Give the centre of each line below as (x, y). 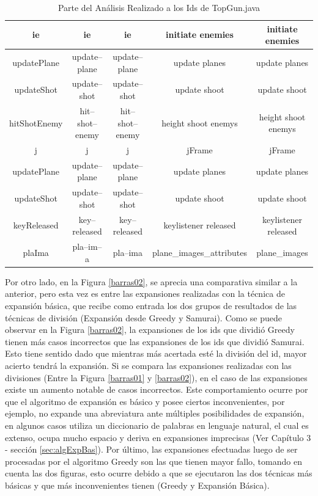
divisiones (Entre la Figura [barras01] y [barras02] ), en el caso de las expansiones (156, 377)
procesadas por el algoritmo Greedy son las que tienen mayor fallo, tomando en (153, 461)
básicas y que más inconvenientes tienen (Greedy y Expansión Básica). (137, 485)
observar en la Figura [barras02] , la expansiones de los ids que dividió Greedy (150, 330)
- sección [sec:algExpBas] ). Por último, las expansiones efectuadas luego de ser (151, 449)
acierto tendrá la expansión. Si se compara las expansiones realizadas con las (148, 365)
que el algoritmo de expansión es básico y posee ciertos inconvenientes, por (145, 401)
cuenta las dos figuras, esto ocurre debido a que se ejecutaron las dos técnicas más (159, 473)
